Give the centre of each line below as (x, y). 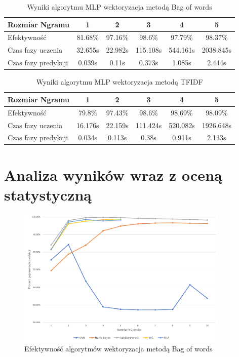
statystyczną (48, 194)
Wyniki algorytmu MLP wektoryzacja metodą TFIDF (119, 82)
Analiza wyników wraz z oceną (113, 174)
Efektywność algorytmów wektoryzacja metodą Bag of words (118, 349)
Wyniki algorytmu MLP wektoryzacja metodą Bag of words (119, 7)
